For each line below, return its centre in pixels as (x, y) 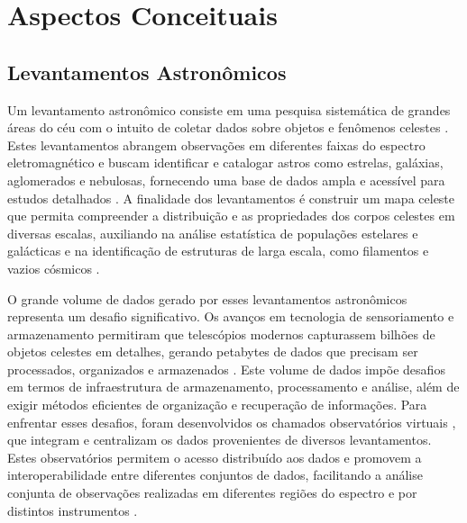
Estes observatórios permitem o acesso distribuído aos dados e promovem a (215, 457)
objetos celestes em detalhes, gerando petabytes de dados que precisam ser (213, 352)
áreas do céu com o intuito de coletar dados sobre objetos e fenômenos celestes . (228, 127)
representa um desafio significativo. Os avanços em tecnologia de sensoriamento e (231, 316)
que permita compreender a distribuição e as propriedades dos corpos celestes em (231, 216)
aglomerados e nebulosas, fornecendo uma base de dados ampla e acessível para (226, 180)
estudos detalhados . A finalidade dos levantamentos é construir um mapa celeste (231, 198)
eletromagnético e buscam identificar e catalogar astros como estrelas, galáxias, (225, 162)
